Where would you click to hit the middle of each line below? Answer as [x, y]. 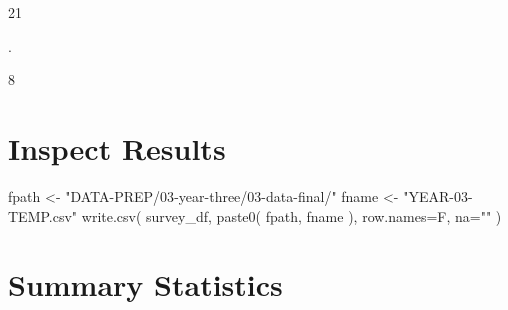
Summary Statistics [145, 284]
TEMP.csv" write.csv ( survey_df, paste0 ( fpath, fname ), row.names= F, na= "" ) [255, 215]
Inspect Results [117, 147]
